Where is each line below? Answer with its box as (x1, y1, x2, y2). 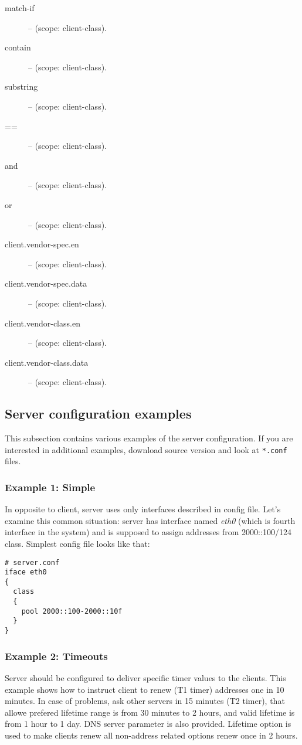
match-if (5, 2, 35, 13)
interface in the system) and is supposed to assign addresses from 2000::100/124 (5, 526, 291, 538)
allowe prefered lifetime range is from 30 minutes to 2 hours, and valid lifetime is (5, 706, 295, 718)
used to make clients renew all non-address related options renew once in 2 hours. (5, 729, 298, 741)
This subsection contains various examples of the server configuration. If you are (5, 432, 293, 444)
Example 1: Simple (5, 479, 96, 494)
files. (5, 455, 21, 467)
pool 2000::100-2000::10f (21, 607, 123, 615)
